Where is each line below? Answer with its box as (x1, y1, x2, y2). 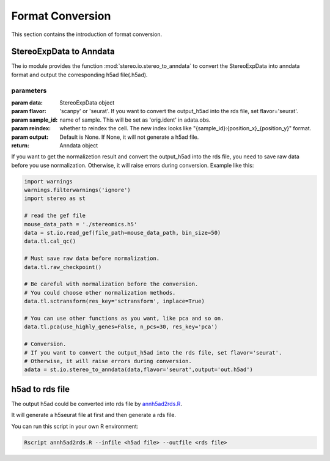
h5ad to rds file (11, 384, 70, 394)
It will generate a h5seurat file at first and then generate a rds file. (11, 411, 177, 419)
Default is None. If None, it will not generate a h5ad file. (59, 133, 199, 141)
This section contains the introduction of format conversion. (11, 31, 163, 38)
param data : (11, 98, 43, 106)
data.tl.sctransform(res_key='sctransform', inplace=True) (24, 298, 205, 305)
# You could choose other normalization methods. (24, 289, 176, 296)
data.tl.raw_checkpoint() (24, 264, 102, 270)
